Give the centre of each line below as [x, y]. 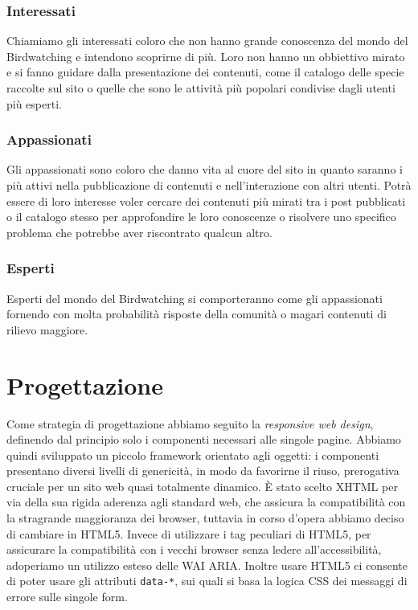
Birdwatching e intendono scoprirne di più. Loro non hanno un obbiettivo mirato [206, 56]
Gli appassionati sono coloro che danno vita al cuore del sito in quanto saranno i [205, 169]
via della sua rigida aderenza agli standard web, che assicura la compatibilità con [206, 502]
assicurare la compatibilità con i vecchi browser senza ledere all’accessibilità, [194, 549]
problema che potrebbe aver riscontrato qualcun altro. [139, 232]
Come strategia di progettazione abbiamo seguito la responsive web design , [190, 423]
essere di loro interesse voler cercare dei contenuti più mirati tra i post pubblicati [206, 201]
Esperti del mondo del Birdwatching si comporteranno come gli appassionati [195, 298]
